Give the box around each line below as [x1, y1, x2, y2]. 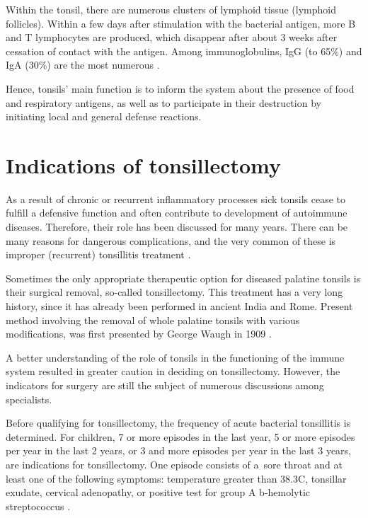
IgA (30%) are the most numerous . [6, 57, 160, 72]
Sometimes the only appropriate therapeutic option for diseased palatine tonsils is [6, 270, 361, 285]
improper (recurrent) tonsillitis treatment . [6, 247, 191, 262]
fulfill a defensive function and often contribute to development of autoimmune [6, 205, 347, 220]
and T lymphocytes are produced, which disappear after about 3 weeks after [6, 30, 338, 45]
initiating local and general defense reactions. [6, 109, 202, 124]
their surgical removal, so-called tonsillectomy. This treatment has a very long [6, 284, 343, 299]
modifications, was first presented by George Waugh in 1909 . [6, 326, 272, 341]
